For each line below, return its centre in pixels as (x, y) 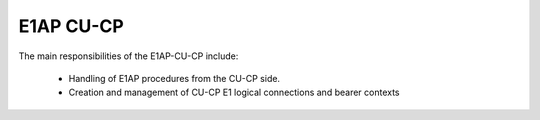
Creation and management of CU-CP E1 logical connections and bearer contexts (234, 92)
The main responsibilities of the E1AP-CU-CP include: (128, 56)
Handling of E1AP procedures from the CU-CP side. (174, 78)
